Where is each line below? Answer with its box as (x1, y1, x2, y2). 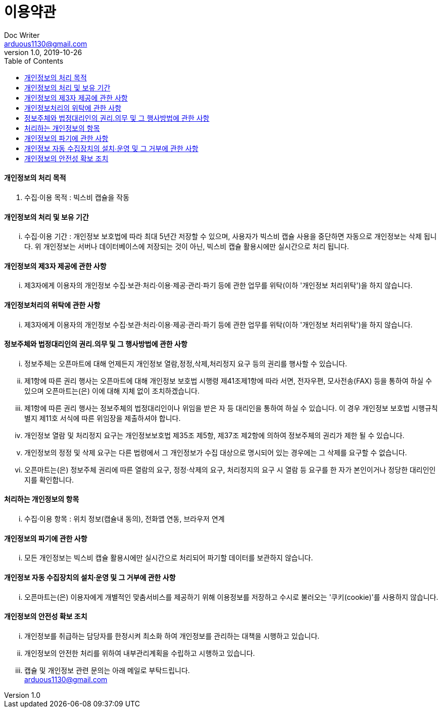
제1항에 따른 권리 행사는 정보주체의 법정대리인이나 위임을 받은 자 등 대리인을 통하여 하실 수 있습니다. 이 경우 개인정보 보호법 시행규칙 (24, 403, 438, 412)
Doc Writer (4, 30, 40, 39)
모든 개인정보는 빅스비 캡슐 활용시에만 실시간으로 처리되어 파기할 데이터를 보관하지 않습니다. (24, 553, 313, 562)
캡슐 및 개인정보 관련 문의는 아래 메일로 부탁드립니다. (24, 666, 190, 675)
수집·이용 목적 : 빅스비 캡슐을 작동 (24, 193, 130, 202)
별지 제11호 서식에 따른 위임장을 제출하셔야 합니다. (24, 413, 181, 422)
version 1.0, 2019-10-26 (4, 48, 82, 57)
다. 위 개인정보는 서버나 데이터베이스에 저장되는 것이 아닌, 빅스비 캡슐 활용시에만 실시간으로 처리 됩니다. (24, 242, 349, 251)
